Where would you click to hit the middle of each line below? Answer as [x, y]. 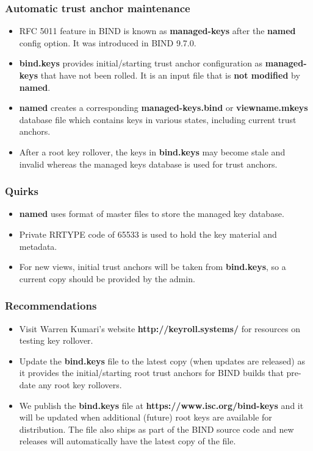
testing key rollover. [56, 340]
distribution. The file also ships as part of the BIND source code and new [156, 429]
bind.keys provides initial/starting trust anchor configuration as [141, 63]
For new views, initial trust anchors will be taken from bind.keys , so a [153, 267]
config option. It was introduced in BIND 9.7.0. [108, 42]
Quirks [22, 191]
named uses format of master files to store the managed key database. [152, 214]
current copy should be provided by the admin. [107, 278]
